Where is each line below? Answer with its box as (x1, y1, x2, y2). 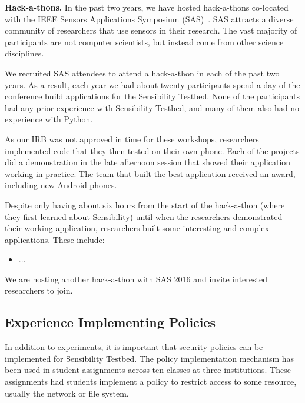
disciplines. (5, 47, 44, 59)
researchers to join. (5, 284, 73, 297)
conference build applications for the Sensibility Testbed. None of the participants (5, 90, 300, 102)
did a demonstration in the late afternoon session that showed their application (5, 156, 291, 168)
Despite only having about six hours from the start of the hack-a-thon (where (5, 198, 285, 211)
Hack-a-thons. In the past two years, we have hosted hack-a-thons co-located (5, 1, 289, 13)
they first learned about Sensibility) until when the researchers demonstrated (5, 210, 283, 222)
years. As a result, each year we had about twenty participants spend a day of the (5, 78, 300, 91)
